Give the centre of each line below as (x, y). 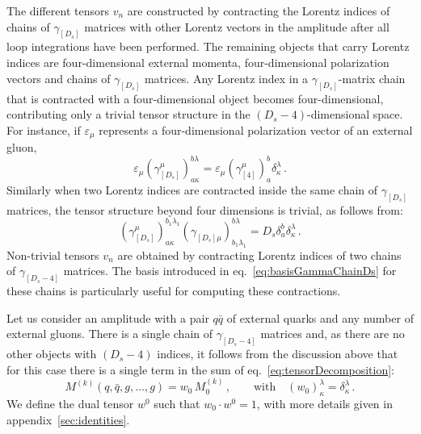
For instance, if (44, 129)
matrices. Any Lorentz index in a (226, 78)
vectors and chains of (59, 78)
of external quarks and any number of (320, 317)
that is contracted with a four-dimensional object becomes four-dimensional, (195, 98)
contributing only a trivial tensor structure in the (128, 114)
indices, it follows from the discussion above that (278, 354)
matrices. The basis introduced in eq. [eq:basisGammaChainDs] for (230, 271)
